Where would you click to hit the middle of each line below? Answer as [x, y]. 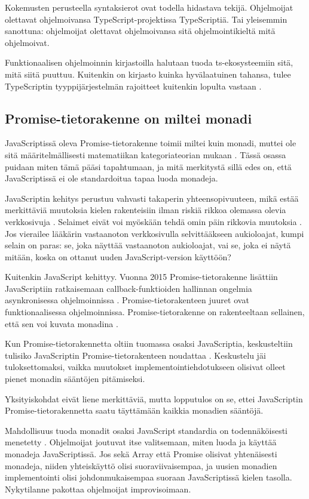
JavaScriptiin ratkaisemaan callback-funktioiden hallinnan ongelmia [129, 288]
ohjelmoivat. [27, 42]
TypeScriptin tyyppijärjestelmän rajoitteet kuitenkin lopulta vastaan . [133, 86]
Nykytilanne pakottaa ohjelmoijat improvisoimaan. [98, 489]
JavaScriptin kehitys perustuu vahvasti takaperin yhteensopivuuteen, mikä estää [152, 198]
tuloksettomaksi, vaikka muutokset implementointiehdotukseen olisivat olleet [145, 367]
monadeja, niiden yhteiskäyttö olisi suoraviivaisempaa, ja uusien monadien [141, 465]
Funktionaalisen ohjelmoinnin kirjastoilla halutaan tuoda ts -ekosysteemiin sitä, [149, 62]
